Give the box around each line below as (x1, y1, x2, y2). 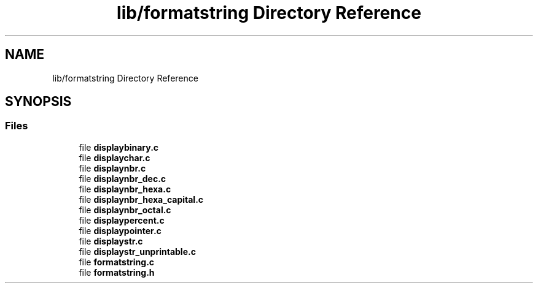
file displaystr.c (79, 235, 143, 246)
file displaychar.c (79, 152, 150, 163)
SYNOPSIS (5, 94, 72, 110)
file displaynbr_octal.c (79, 204, 171, 215)
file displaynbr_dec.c (79, 173, 166, 184)
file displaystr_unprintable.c (79, 246, 196, 257)
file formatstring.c (79, 256, 155, 267)
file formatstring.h (79, 267, 155, 278)
